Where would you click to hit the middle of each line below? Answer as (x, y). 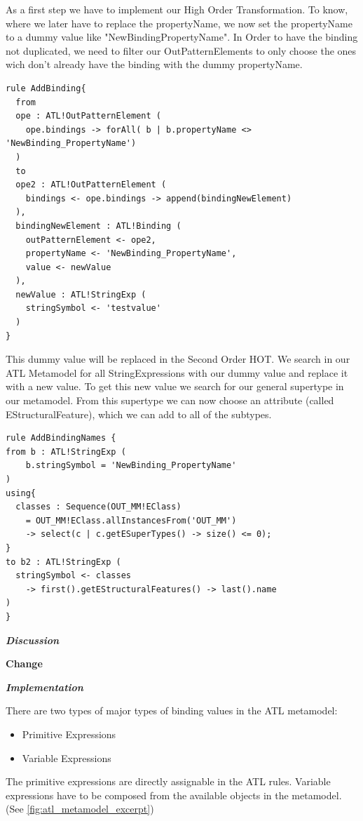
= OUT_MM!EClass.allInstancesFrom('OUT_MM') (131, 520)
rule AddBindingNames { (61, 438)
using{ (21, 493)
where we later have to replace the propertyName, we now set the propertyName (179, 23)
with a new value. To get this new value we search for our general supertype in (175, 386)
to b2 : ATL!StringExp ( (63, 562)
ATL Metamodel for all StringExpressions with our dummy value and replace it (177, 372)
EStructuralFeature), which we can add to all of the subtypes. (139, 414)
